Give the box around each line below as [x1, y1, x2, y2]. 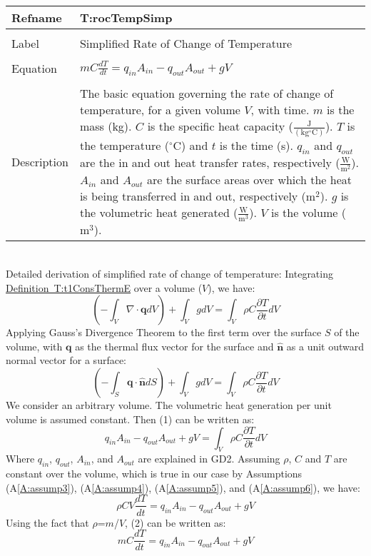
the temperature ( [79, 136, 169, 153]
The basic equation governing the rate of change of [79, 85, 334, 101]
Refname [11, 9, 62, 26]
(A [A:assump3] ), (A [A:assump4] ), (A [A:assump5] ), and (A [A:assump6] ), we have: [6, 480, 360, 495]
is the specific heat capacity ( [147, 118, 293, 134]
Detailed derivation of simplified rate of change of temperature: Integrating [6, 266, 333, 281]
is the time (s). [219, 136, 294, 153]
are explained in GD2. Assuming [138, 451, 280, 466]
